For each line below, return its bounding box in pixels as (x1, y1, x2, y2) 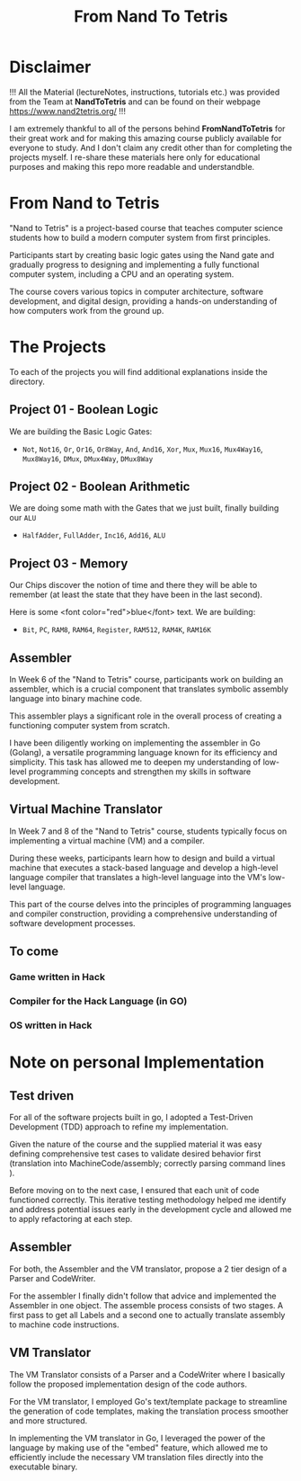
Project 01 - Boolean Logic (9, 402, 159, 417)
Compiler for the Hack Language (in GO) (9, 995, 188, 1008)
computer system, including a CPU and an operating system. (9, 268, 235, 280)
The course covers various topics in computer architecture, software (9, 286, 263, 297)
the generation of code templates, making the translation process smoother (9, 1405, 289, 1416)
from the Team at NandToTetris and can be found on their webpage (9, 96, 261, 107)
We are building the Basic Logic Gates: (9, 425, 153, 437)
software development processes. (9, 917, 137, 928)
